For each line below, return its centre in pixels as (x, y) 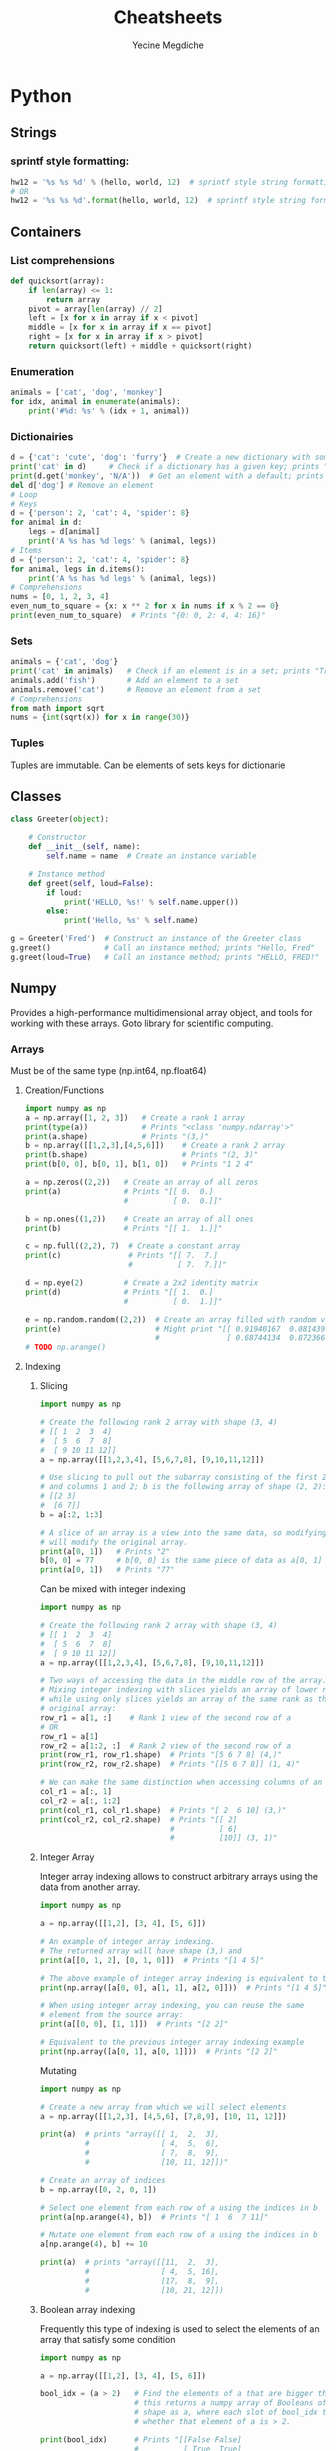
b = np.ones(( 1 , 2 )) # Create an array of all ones (139, 1219)
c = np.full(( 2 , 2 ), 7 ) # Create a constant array (132, 1246)
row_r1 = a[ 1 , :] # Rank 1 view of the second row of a (165, 1717)
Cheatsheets (168, 17)
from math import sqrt (57, 708)
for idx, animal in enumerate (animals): (96, 402)
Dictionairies (42, 436)
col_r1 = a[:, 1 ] (76, 1792)
